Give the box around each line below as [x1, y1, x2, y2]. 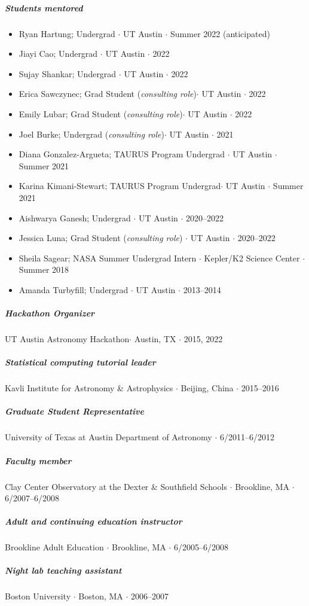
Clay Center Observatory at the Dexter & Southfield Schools [5, 480, 227, 492]
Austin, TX [134, 333, 176, 345]
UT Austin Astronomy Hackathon [5, 333, 130, 345]
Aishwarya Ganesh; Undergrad [19, 211, 131, 224]
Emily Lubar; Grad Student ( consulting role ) [19, 107, 183, 120]
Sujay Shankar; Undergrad [19, 67, 117, 80]
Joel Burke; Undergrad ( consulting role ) [19, 127, 164, 140]
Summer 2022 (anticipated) [170, 27, 270, 39]
